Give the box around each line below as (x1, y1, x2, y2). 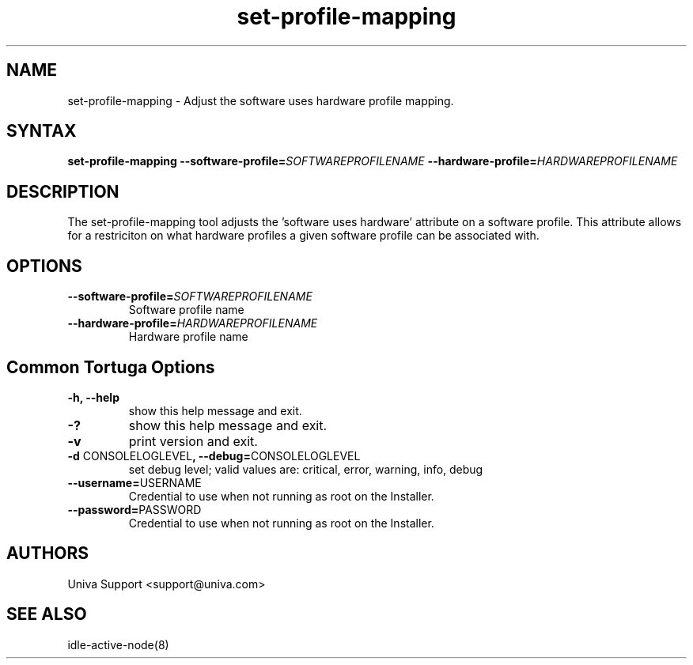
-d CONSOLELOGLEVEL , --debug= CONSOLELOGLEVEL (67, 448, 361, 463)
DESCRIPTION (6, 181, 119, 202)
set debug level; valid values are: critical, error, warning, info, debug (128, 462, 483, 476)
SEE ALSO (6, 604, 87, 625)
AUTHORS (6, 543, 89, 564)
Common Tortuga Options (6, 357, 215, 377)
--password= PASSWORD (67, 502, 202, 516)
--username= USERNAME (67, 475, 202, 489)
